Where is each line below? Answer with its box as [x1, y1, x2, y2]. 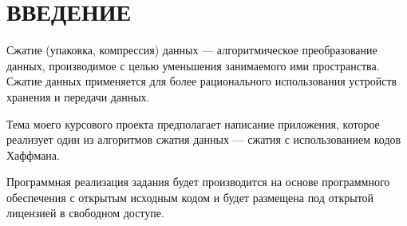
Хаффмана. [6, 146, 60, 163]
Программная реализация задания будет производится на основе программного [6, 173, 390, 190]
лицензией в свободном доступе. [6, 204, 164, 221]
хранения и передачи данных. [6, 88, 150, 105]
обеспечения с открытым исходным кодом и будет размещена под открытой [6, 188, 374, 205]
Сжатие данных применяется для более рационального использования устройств [6, 73, 397, 89]
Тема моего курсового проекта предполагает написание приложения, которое [6, 115, 380, 132]
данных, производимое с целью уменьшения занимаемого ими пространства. [6, 57, 380, 73]
